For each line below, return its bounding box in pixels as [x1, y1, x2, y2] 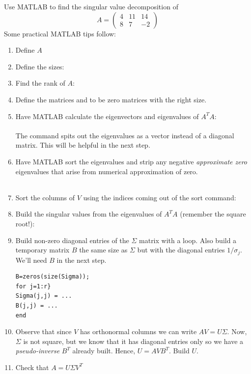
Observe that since [15, 326, 72, 337]
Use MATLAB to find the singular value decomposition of [4, 1, 178, 11]
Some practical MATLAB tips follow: [4, 28, 116, 38]
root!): [15, 218, 35, 228]
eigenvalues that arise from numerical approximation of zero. [15, 166, 198, 176]
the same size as [79, 245, 128, 255]
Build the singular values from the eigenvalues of [15, 209, 162, 219]
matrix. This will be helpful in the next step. [15, 140, 150, 150]
